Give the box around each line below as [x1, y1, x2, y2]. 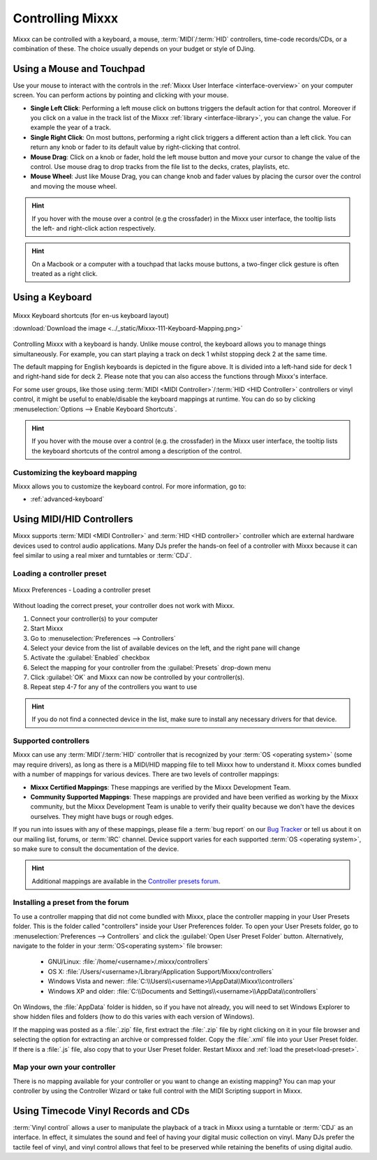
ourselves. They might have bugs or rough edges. [30, 812, 174, 820]
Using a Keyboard [13, 291, 92, 303]
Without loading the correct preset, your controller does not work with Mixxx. [13, 602, 235, 610]
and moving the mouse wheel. [30, 182, 117, 190]
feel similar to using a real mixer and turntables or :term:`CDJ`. [13, 551, 192, 560]
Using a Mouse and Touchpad [13, 63, 146, 75]
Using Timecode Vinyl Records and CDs [13, 1105, 190, 1117]
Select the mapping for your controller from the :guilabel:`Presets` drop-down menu [30, 663, 272, 672]
